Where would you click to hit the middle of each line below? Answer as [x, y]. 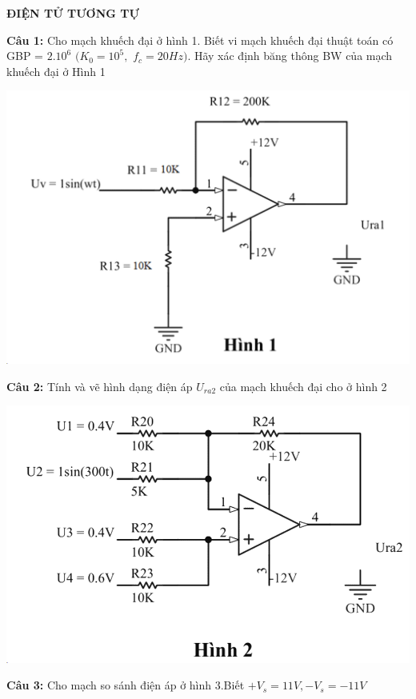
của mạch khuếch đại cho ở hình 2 [303, 386]
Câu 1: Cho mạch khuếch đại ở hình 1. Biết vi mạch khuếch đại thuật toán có [200, 40]
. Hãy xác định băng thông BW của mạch [290, 56]
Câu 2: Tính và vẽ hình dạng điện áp [100, 386]
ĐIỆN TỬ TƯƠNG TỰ [73, 13]
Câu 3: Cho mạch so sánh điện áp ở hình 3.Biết [126, 685]
